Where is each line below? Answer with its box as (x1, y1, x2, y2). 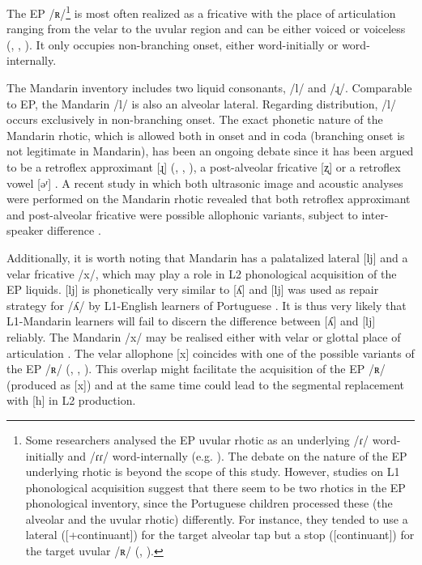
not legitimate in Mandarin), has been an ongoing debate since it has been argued (6, 142, 414, 159)
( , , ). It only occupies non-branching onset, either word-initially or (6, 36, 339, 53)
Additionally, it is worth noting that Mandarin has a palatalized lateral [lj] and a (6, 249, 408, 266)
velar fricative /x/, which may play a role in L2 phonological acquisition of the (6, 265, 397, 282)
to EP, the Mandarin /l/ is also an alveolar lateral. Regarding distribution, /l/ (6, 95, 396, 112)
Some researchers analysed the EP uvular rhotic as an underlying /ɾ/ (25, 431, 369, 448)
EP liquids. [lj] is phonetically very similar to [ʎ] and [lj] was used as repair (6, 281, 379, 298)
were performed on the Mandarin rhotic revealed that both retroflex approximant (6, 190, 411, 207)
